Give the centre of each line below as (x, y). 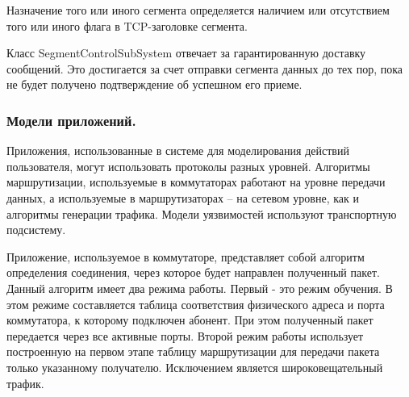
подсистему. (36, 230)
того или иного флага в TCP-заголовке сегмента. (127, 25)
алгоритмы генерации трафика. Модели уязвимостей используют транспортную (202, 213)
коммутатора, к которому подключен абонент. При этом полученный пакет (190, 320)
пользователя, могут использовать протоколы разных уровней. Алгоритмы (188, 166)
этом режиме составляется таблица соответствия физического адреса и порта (196, 304)
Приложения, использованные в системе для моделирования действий (178, 150)
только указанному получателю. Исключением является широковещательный (195, 367)
